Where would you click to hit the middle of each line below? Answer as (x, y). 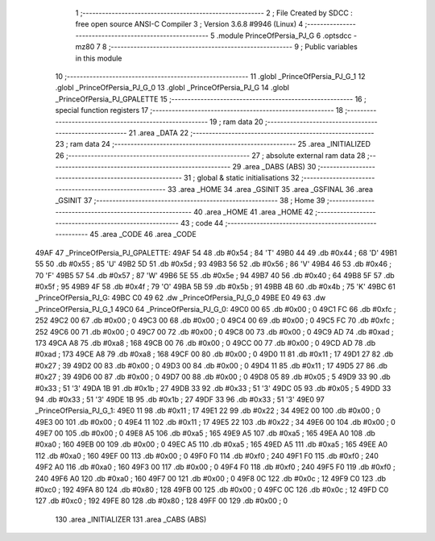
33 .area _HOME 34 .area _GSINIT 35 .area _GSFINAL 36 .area (270, 189)
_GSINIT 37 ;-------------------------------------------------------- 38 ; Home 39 (190, 201)
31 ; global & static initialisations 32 (242, 178)
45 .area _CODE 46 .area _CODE (143, 235)
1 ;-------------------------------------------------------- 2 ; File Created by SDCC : (214, 13)
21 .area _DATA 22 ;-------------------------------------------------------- (251, 132)
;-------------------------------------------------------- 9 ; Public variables (233, 47)
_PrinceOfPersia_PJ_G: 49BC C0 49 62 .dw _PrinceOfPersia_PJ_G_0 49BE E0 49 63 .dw (180, 298)
